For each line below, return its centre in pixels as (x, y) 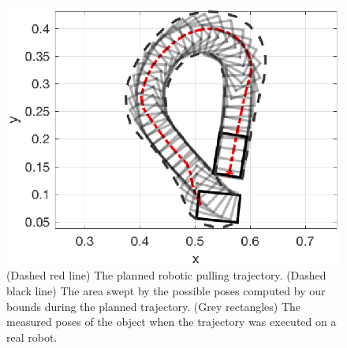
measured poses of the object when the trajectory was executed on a (172, 322)
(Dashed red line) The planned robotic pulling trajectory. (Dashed (166, 275)
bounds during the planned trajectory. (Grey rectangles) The (154, 306)
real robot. (32, 337)
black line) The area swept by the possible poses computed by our (166, 291)
